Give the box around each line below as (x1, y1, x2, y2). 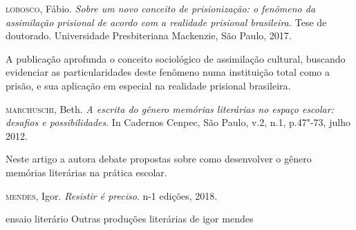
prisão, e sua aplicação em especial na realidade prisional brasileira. (6, 78, 291, 92)
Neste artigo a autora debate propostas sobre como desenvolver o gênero (6, 151, 312, 166)
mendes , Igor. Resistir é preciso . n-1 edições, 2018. (6, 188, 218, 202)
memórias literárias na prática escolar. (6, 165, 167, 179)
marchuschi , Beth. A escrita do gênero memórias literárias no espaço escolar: (6, 101, 334, 116)
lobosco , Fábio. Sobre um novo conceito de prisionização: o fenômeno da (6, 1, 316, 15)
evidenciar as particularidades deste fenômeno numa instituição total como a (6, 65, 330, 79)
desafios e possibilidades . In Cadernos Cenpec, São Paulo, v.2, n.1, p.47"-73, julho (6, 115, 350, 129)
